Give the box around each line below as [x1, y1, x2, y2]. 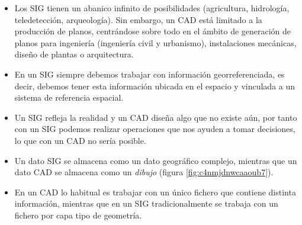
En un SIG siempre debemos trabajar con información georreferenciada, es [14, 67, 285, 80]
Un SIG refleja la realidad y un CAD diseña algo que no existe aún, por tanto [14, 111, 297, 123]
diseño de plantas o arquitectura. [14, 48, 134, 60]
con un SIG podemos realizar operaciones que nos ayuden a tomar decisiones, [14, 123, 295, 135]
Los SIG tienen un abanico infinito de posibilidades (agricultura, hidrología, [14, 2, 290, 14]
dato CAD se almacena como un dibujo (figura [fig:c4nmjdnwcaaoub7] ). [14, 166, 274, 178]
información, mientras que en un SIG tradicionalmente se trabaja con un [14, 197, 278, 210]
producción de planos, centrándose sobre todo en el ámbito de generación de [14, 25, 291, 37]
